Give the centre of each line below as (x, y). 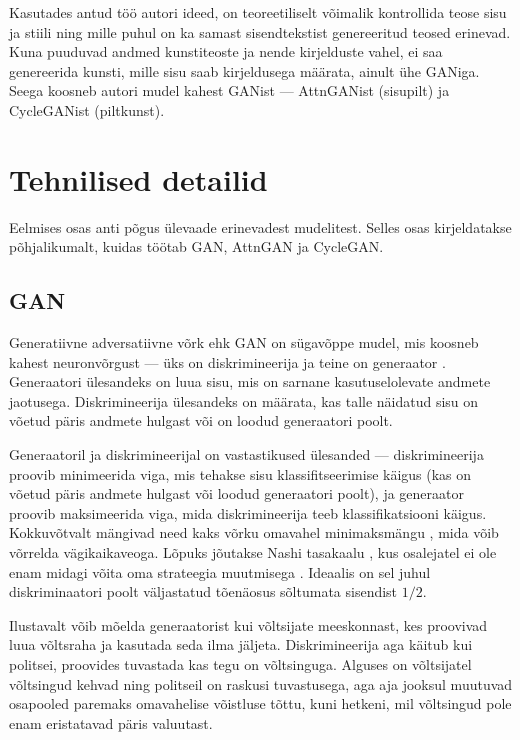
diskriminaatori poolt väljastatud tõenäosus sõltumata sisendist (203, 591)
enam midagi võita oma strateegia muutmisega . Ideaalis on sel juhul (220, 571)
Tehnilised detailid (138, 178)
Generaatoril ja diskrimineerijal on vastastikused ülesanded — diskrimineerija (246, 454)
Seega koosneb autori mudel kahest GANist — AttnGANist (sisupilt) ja (229, 90)
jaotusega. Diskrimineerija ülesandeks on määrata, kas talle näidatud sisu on (244, 400)
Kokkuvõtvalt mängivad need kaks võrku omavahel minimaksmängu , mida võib (254, 532)
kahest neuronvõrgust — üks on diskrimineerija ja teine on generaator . (227, 361)
